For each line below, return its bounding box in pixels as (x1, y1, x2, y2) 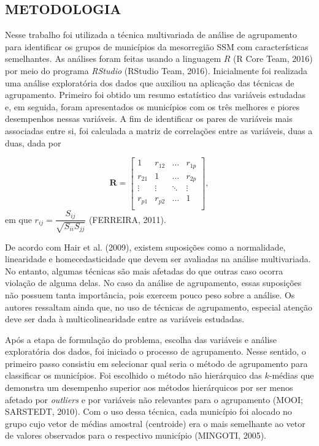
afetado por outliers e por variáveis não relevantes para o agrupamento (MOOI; (5, 393, 303, 406)
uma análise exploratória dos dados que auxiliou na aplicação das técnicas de (5, 76, 294, 89)
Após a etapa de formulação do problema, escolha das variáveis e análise (5, 333, 277, 346)
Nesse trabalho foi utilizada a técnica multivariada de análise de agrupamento (5, 28, 297, 41)
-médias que (269, 369, 314, 382)
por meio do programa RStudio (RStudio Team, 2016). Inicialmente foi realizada (5, 64, 307, 77)
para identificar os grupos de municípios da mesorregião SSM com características (5, 40, 309, 53)
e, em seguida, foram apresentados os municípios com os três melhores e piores (5, 100, 300, 113)
